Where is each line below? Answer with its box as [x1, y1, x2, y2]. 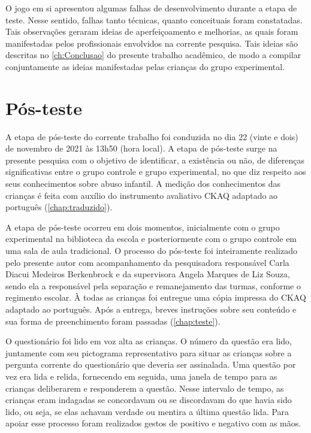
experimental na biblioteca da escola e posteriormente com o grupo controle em [5, 232, 297, 245]
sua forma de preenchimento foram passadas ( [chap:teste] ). [5, 314, 221, 327]
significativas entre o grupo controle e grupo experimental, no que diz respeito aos [5, 165, 306, 178]
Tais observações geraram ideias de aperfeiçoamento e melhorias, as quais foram [5, 25, 298, 38]
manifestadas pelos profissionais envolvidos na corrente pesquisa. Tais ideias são [5, 37, 298, 49]
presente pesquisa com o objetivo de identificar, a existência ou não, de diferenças [5, 153, 305, 166]
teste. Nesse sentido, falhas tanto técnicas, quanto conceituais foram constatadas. [5, 13, 303, 26]
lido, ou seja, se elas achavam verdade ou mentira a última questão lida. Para [5, 405, 289, 417]
